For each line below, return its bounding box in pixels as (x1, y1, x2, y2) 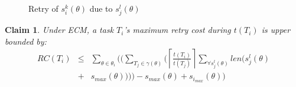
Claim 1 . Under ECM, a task (5, 24, 114, 36)
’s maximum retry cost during (123, 24, 231, 36)
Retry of (28, 2, 58, 14)
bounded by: (5, 35, 47, 47)
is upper (261, 24, 291, 36)
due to (89, 2, 113, 14)
